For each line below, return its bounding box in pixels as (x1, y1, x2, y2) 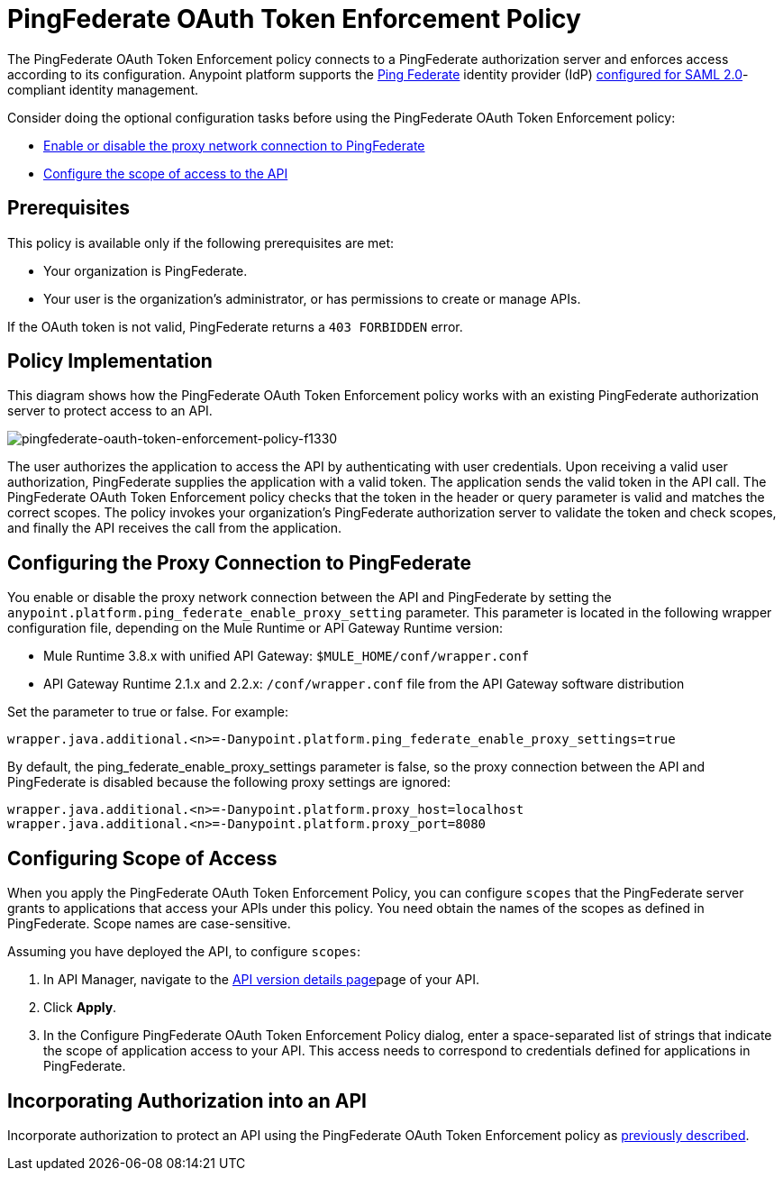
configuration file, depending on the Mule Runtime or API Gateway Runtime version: (7, 620, 504, 636)
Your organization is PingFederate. (43, 262, 248, 279)
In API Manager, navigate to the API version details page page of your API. (43, 972, 479, 988)
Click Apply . (43, 1000, 117, 1016)
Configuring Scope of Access (7, 846, 278, 870)
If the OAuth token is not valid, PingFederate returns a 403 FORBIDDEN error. (7, 318, 463, 334)
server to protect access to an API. (7, 403, 213, 419)
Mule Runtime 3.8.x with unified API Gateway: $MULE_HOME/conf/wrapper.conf (43, 648, 530, 664)
